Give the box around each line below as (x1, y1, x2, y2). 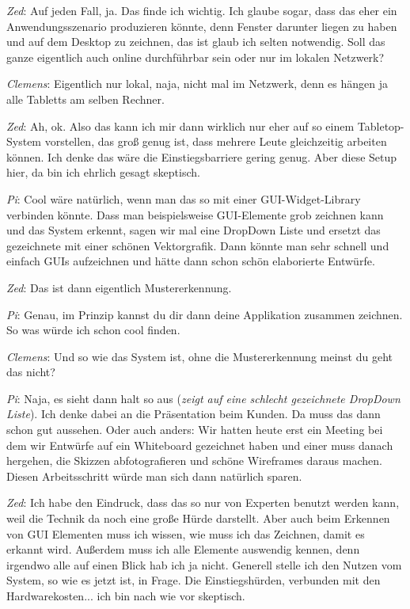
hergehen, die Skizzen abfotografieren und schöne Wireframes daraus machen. (6, 452, 382, 469)
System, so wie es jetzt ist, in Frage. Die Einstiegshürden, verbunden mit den (6, 572, 381, 588)
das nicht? (6, 363, 55, 380)
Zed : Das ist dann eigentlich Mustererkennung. (6, 279, 232, 295)
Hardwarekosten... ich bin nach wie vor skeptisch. (6, 588, 245, 603)
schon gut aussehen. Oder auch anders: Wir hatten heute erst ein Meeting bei (6, 421, 383, 438)
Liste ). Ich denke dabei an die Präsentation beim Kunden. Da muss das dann (6, 405, 381, 422)
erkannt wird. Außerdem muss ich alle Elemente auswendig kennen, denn (6, 541, 360, 558)
